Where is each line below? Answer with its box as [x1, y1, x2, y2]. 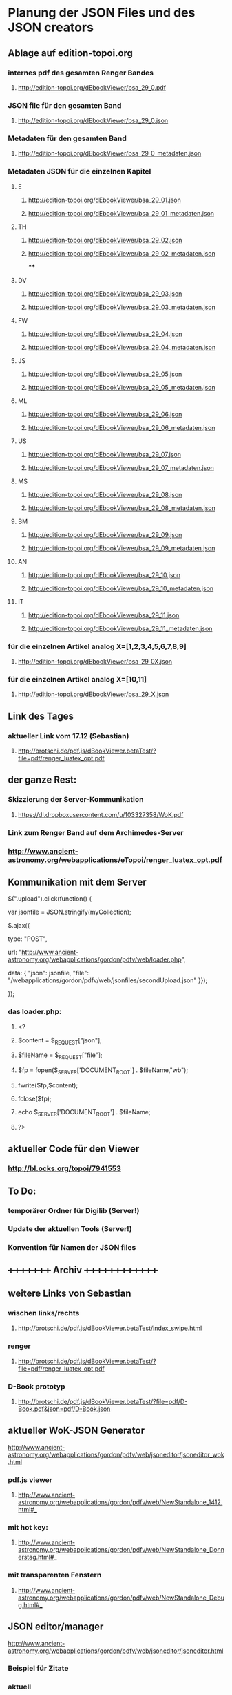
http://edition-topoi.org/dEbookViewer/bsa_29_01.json [28, 196, 181, 204]
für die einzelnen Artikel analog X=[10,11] [8, 674, 147, 684]
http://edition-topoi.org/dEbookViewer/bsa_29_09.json [28, 530, 182, 539]
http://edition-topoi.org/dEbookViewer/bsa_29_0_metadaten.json [17, 149, 202, 158]
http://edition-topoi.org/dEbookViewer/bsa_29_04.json [28, 330, 182, 338]
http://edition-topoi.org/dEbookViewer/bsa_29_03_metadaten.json [28, 303, 216, 311]
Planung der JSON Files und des [8, 5, 196, 21]
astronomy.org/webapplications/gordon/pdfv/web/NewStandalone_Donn [17, 1546, 225, 1554]
